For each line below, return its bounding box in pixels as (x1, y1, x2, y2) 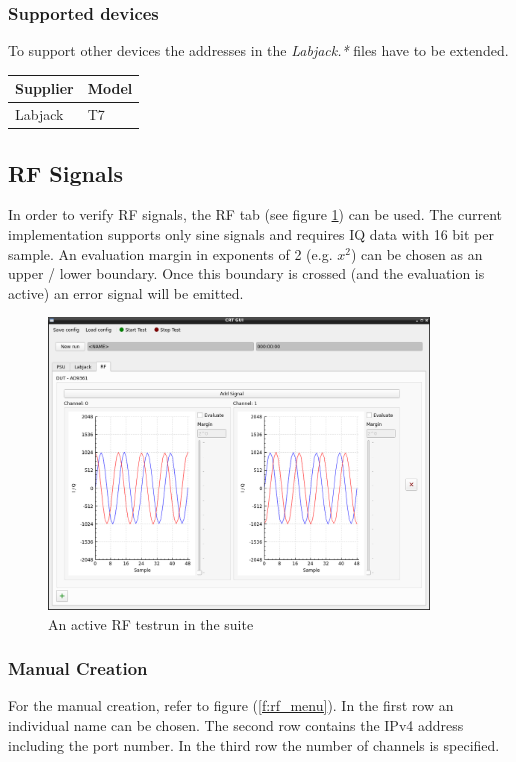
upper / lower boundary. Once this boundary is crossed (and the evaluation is (8, 263, 485, 284)
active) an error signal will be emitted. (8, 282, 244, 303)
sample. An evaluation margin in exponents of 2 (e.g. (8, 243, 333, 264)
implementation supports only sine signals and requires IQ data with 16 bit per (8, 224, 494, 245)
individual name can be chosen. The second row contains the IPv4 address (8, 714, 464, 735)
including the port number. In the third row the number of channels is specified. (8, 734, 500, 755)
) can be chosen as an (350, 243, 483, 264)
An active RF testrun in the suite (48, 613, 254, 634)
